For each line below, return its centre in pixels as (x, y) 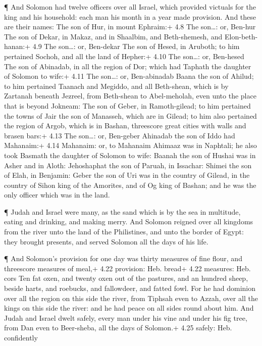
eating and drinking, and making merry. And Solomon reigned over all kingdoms (129, 221)
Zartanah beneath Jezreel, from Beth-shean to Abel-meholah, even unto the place (130, 96)
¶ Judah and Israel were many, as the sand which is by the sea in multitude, (122, 211)
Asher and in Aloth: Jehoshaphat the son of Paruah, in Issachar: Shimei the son (128, 165)
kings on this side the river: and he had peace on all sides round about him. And (129, 308)
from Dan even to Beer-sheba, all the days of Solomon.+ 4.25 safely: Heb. (118, 328)
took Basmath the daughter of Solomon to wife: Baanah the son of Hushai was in (130, 155)
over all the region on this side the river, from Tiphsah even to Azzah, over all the (131, 298)
